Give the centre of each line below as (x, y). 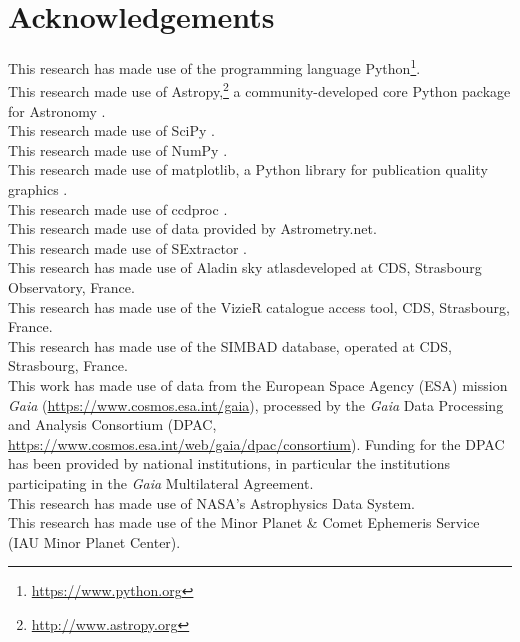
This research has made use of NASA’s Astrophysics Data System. (211, 502)
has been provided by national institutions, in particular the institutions (229, 463)
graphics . (38, 189)
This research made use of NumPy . (118, 149)
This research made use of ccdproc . (118, 208)
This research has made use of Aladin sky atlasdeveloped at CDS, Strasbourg (245, 267)
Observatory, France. (71, 286)
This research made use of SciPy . (111, 130)
